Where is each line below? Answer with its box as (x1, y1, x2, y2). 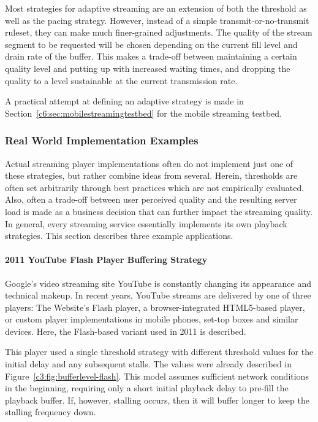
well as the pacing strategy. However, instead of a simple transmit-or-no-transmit (5, 14, 309, 26)
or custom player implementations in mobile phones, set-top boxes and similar (5, 313, 298, 326)
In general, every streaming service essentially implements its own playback (5, 217, 287, 230)
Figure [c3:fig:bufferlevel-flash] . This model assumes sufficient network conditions (5, 369, 309, 382)
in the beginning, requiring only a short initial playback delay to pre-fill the (5, 381, 289, 394)
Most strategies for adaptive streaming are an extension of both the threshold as (5, 2, 307, 14)
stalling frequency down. (5, 405, 96, 418)
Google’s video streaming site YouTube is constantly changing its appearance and (5, 276, 311, 289)
